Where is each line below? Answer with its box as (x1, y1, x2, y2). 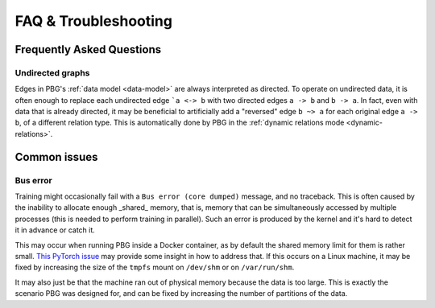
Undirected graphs (14, 67, 90, 78)
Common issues (14, 150, 98, 164)
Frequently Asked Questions (14, 43, 162, 56)
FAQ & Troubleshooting (14, 12, 173, 30)
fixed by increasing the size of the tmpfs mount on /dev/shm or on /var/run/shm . (14, 262, 295, 273)
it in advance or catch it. (14, 225, 96, 235)
